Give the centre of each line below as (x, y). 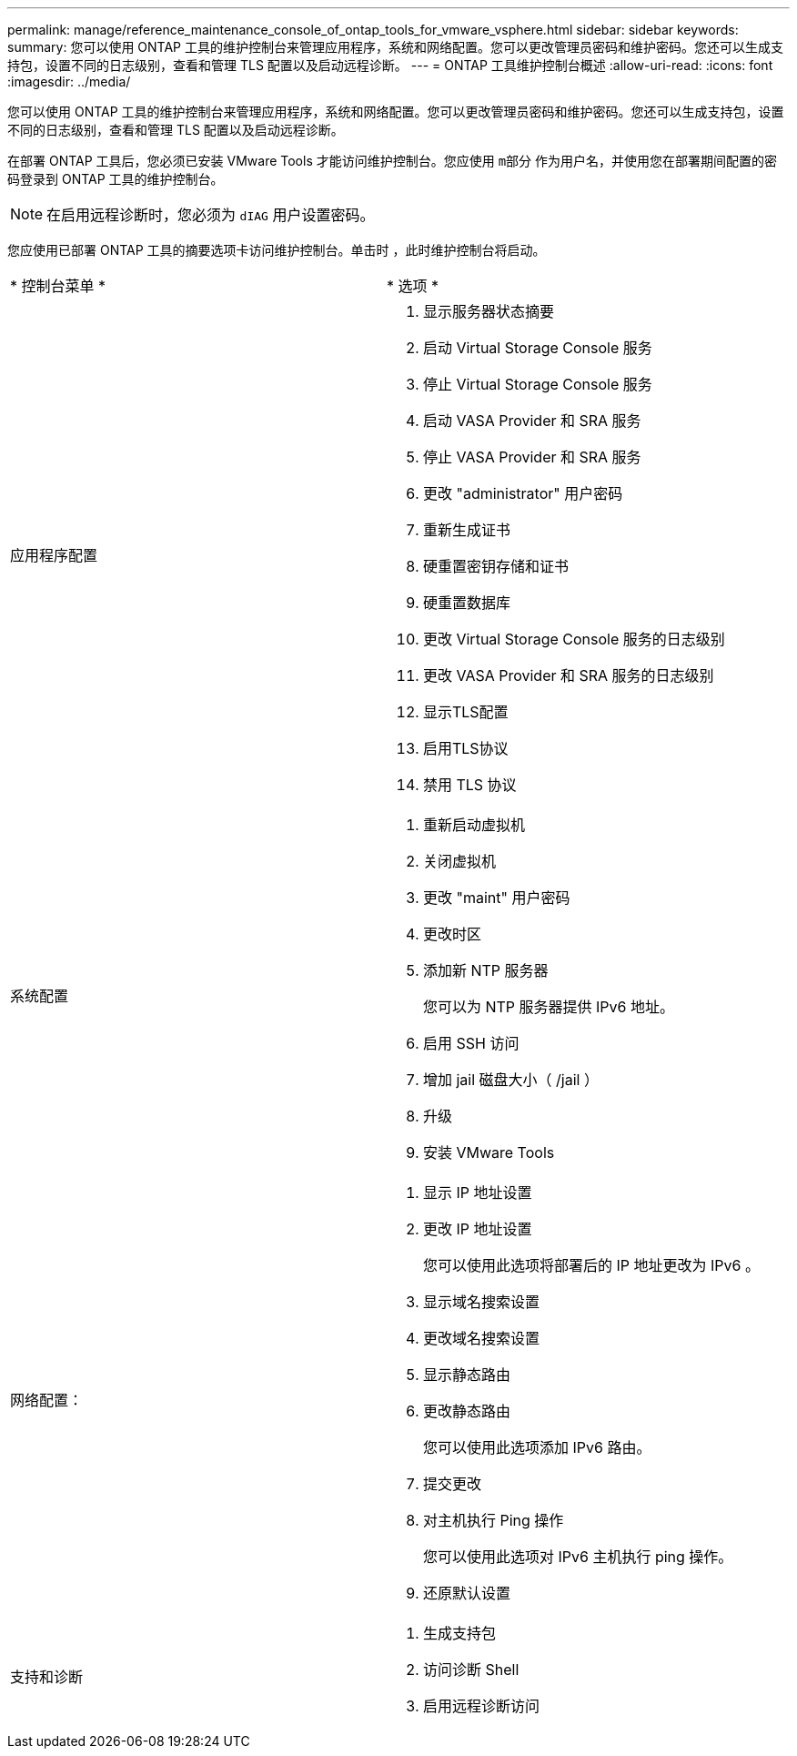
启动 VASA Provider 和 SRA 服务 (532, 421)
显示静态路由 (466, 1375)
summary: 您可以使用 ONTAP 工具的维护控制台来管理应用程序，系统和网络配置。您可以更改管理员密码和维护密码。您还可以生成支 (395, 47)
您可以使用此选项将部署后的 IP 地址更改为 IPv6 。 (591, 1265)
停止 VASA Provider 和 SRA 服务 (532, 457)
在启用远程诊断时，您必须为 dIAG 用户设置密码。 (211, 215)
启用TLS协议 (465, 748)
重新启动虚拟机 (474, 825)
